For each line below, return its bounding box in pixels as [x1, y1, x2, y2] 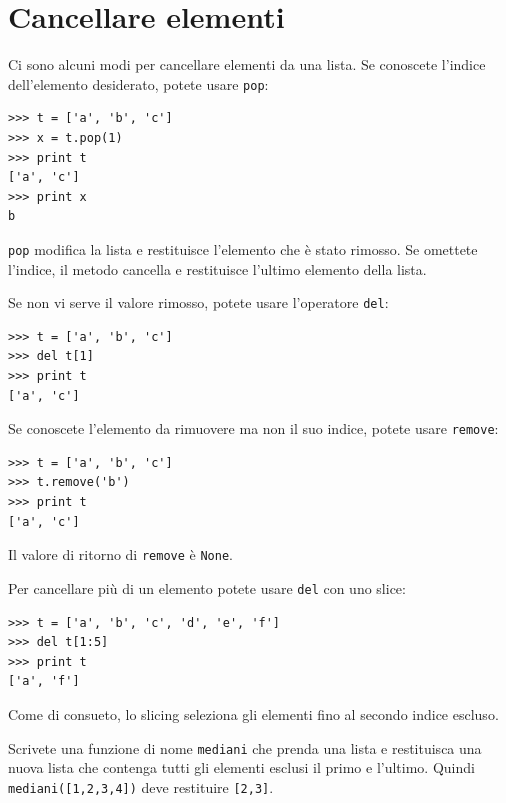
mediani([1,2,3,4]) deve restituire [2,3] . [8, 776, 274, 797]
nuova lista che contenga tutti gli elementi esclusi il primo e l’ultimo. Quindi [8, 757, 475, 778]
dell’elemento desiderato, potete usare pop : [8, 73, 269, 94]
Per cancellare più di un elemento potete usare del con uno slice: [8, 577, 406, 598]
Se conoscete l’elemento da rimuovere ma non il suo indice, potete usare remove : [8, 418, 499, 439]
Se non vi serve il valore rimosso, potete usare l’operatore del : [8, 292, 389, 313]
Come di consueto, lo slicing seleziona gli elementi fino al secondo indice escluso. [8, 703, 499, 724]
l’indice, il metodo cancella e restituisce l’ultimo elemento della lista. [8, 258, 427, 279]
